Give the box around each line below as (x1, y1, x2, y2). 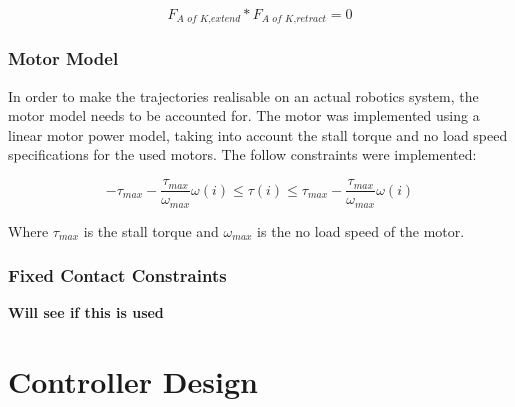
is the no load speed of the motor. (257, 220, 465, 241)
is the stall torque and (83, 220, 219, 241)
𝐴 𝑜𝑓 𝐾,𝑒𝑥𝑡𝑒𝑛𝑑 (176, 14, 241, 25)
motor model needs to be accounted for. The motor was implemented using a (8, 105, 480, 126)
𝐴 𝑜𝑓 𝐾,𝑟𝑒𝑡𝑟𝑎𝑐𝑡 (261, 14, 327, 25)
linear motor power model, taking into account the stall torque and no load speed (8, 124, 508, 145)
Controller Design (8, 361, 258, 402)
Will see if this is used (8, 302, 164, 323)
